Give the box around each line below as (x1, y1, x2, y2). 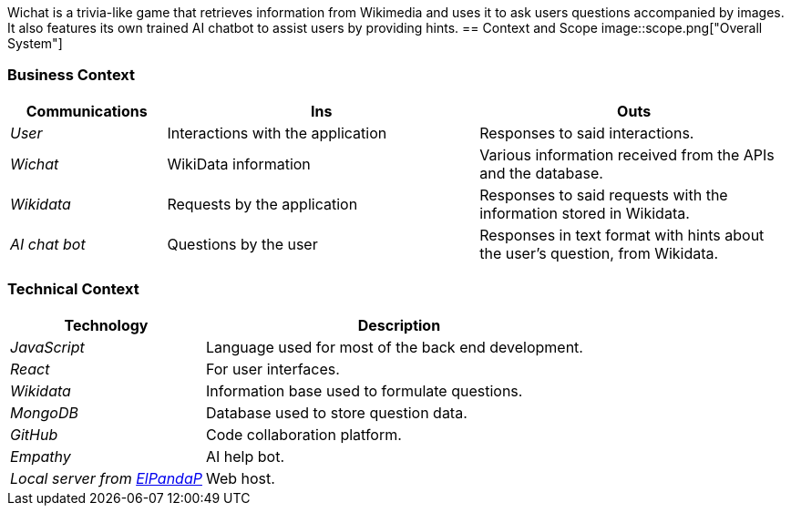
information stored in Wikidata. (479, 203, 690, 222)
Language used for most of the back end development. (205, 337, 583, 356)
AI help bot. (205, 446, 284, 466)
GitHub (10, 425, 58, 444)
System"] (7, 36, 63, 51)
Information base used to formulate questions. (205, 381, 523, 400)
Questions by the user (167, 234, 318, 253)
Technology (64, 315, 149, 334)
